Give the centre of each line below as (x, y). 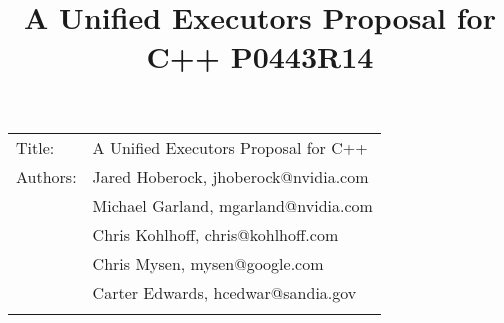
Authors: (46, 176)
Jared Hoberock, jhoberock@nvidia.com (230, 176)
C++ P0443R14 (260, 56)
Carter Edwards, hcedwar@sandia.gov (224, 292)
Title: (35, 147)
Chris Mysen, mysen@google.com (208, 263)
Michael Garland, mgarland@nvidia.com (232, 205)
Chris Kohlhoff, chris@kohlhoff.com (215, 234)
